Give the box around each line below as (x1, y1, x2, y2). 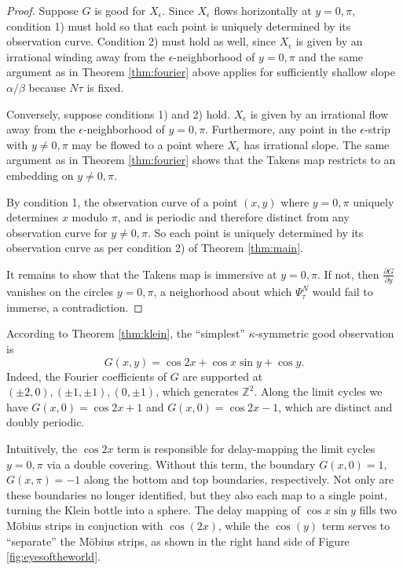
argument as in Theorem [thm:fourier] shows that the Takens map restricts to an (6, 152, 396, 168)
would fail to (312, 283, 373, 300)
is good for (94, 2, 146, 18)
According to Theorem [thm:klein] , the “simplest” (6, 325, 245, 342)
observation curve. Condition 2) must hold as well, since (6, 33, 276, 49)
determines (6, 209, 59, 225)
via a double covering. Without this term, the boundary (46, 455, 316, 472)
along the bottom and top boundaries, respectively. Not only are (83, 471, 394, 488)
